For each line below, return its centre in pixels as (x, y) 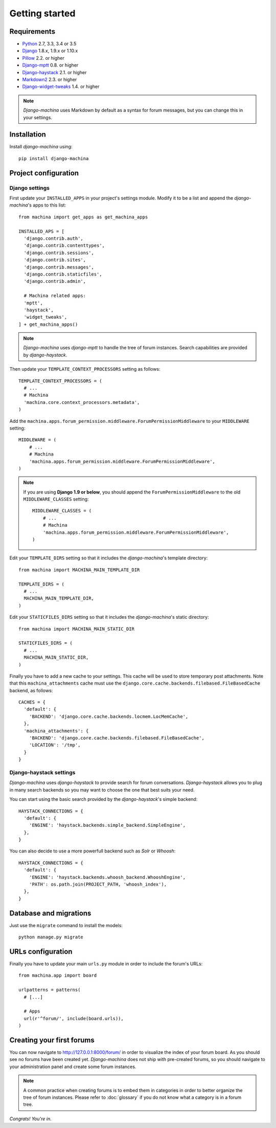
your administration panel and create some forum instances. (73, 1067)
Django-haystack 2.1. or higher (54, 72)
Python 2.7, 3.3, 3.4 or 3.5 (49, 44)
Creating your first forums (52, 1040)
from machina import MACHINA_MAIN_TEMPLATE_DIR (79, 570)
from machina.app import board (58, 976)
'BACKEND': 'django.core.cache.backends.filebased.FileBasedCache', (117, 738)
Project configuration (44, 173)
